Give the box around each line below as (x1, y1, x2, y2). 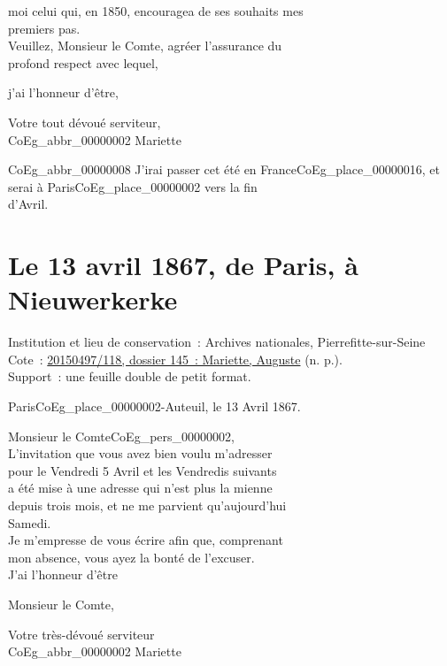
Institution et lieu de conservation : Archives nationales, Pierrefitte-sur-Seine (8, 333, 426, 351)
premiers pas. (8, 19, 81, 37)
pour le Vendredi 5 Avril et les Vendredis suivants (8, 461, 277, 479)
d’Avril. (8, 195, 49, 213)
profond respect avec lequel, (8, 53, 158, 72)
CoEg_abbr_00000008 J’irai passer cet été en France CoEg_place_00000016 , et (8, 160, 440, 179)
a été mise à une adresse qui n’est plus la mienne (8, 478, 273, 497)
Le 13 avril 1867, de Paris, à (8, 247, 358, 283)
